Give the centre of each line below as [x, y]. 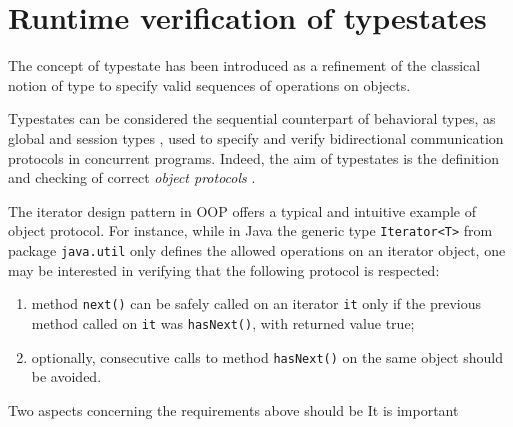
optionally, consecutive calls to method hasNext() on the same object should [267, 356]
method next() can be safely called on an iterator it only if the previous [256, 303]
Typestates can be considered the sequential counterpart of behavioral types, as [252, 118]
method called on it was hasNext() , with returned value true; [223, 322]
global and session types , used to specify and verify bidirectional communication [256, 137]
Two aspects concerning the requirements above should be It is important [233, 409]
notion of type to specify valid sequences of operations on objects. [209, 84]
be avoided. [66, 376]
